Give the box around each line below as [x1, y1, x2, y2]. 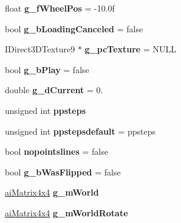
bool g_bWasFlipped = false [5, 165, 121, 178]
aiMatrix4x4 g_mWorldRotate [5, 206, 128, 219]
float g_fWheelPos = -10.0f [5, 2, 115, 14]
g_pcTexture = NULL [84, 43, 176, 55]
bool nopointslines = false [5, 145, 108, 158]
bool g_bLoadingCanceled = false [5, 22, 143, 35]
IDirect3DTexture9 [5, 43, 75, 55]
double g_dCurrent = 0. [5, 83, 103, 96]
